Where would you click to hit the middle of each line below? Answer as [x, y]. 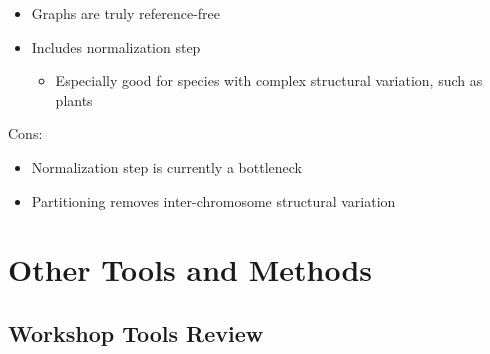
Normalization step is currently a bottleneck [166, 166]
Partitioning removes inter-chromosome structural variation [213, 200]
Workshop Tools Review [136, 332]
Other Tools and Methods [190, 269]
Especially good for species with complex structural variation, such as [269, 80]
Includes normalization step [116, 46]
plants [74, 99]
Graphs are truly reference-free [126, 13]
